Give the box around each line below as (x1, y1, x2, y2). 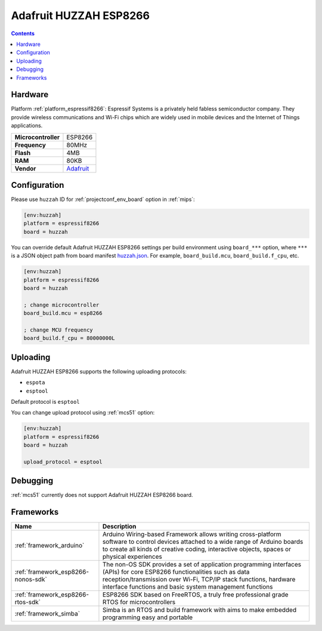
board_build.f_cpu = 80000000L (23, 335, 116, 342)
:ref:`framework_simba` (14, 610, 80, 618)
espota (26, 379, 45, 386)
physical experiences (102, 552, 162, 561)
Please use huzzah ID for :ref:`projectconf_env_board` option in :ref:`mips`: (11, 196, 195, 203)
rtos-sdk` (14, 598, 41, 607)
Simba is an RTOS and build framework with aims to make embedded (102, 606, 297, 614)
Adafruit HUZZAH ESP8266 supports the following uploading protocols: (11, 367, 187, 375)
